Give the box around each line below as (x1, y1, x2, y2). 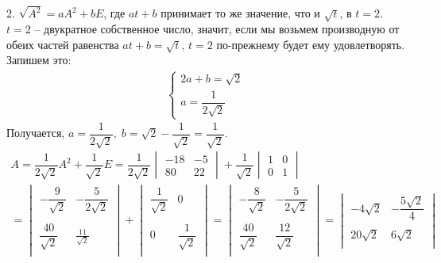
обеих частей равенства (6, 36, 119, 52)
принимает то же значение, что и (161, 5, 320, 21)
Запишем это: (6, 51, 72, 68)
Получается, (6, 124, 65, 141)
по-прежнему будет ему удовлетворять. (216, 36, 405, 52)
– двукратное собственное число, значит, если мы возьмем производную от (34, 21, 400, 37)
